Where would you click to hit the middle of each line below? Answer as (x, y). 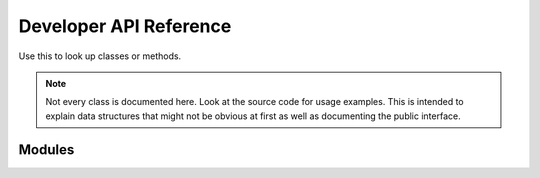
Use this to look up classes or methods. (100, 56)
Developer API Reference (125, 26)
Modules (46, 149)
